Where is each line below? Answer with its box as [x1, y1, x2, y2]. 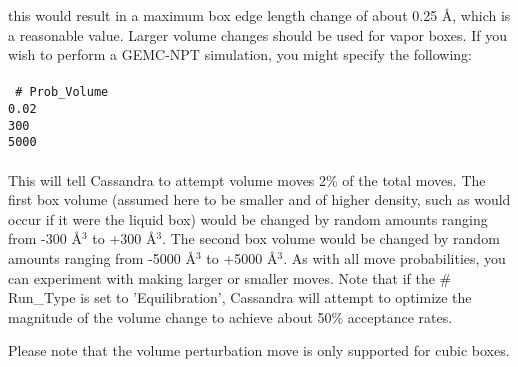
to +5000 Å [206, 247, 278, 268]
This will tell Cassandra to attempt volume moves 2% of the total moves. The [8, 169, 486, 190]
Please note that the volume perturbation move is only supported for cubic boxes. [8, 340, 510, 361]
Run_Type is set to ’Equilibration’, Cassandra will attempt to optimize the [8, 287, 472, 308]
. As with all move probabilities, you [283, 247, 506, 268]
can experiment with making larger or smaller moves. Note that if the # [8, 267, 452, 288]
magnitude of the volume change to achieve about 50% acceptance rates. [8, 306, 453, 327]
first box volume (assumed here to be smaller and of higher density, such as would [8, 189, 511, 210]
